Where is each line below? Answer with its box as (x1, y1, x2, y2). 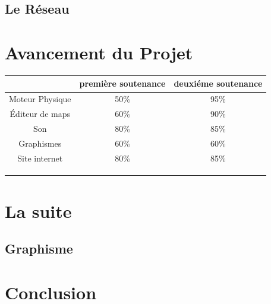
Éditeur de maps (10, 107, 70, 120)
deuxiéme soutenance (174, 77, 263, 90)
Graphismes (18, 137, 62, 149)
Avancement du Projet (5, 40, 193, 64)
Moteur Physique (9, 93, 71, 105)
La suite (5, 198, 72, 223)
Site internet (17, 151, 63, 164)
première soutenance (79, 77, 166, 90)
